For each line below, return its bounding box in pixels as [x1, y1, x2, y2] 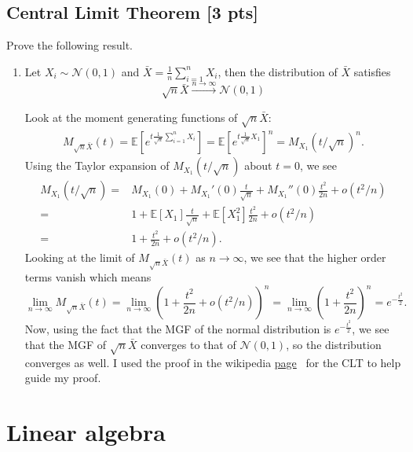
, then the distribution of [217, 63, 338, 79]
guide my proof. [24, 369, 101, 386]
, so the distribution [286, 336, 382, 353]
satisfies [353, 63, 391, 79]
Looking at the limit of [24, 249, 135, 266]
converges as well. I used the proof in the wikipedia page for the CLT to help [24, 354, 401, 370]
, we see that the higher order [243, 249, 386, 266]
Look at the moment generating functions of [24, 108, 238, 125]
